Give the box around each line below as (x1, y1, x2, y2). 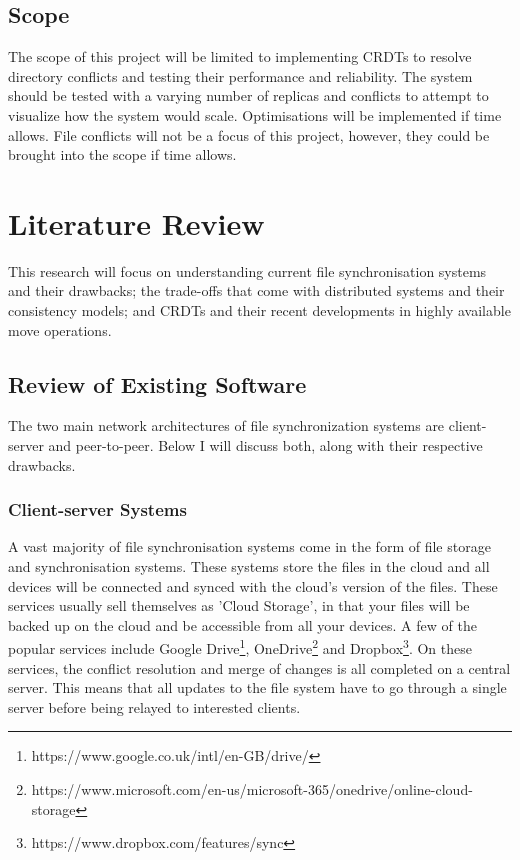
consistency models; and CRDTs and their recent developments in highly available (8, 300, 511, 321)
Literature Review (8, 202, 265, 243)
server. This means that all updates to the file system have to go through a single (8, 677, 507, 698)
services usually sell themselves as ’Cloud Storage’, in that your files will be (8, 595, 470, 616)
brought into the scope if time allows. (8, 144, 237, 165)
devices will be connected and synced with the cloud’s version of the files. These (8, 575, 498, 596)
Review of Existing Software (8, 368, 307, 399)
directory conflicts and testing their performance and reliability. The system (8, 65, 473, 86)
